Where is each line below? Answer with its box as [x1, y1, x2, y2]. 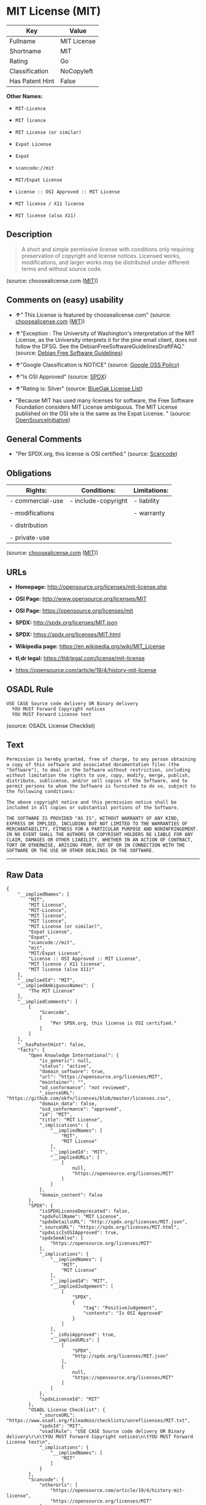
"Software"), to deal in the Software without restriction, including [6, 767, 191, 773]
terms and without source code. [21, 265, 102, 273]
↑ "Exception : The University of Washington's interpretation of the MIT [15, 330, 195, 337]
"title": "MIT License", [39, 1117, 103, 1123]
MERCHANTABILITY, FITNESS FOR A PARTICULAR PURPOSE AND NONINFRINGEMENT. [6, 826, 199, 832]
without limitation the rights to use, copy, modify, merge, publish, [6, 772, 191, 778]
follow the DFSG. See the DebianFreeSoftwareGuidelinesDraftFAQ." [15, 342, 185, 350]
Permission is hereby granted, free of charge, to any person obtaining [6, 756, 196, 762]
